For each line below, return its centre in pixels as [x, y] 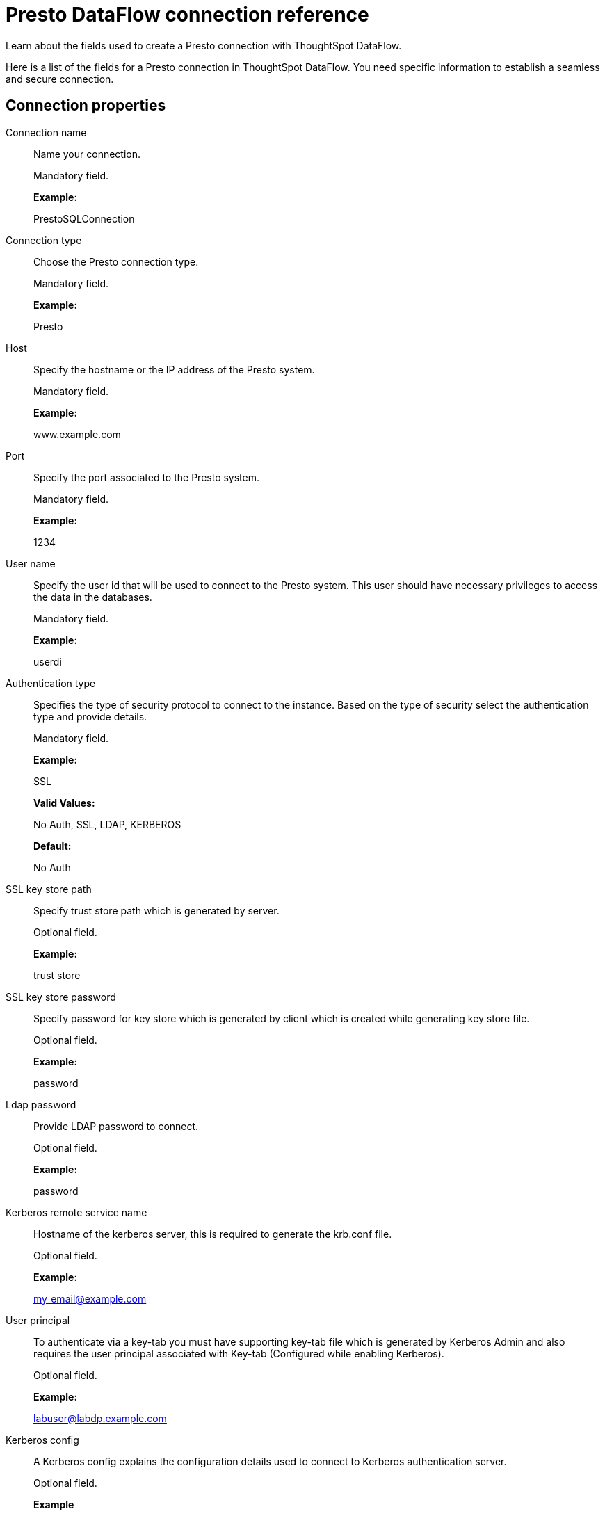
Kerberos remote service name [76, 1212]
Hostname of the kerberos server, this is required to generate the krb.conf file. [213, 1234]
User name [31, 563]
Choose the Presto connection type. [116, 261]
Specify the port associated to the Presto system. [147, 477]
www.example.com [77, 434]
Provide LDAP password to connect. [116, 1126]
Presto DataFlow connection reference [187, 15]
